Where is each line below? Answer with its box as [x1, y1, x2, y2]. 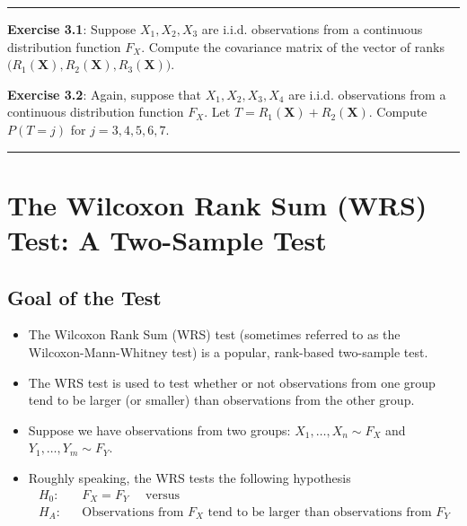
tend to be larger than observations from [207, 505, 432, 519]
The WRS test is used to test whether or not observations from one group [28, 373, 436, 391]
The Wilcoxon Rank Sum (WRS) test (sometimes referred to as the [28, 325, 401, 344]
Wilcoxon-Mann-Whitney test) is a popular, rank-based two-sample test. [28, 342, 428, 361]
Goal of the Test [7, 283, 162, 311]
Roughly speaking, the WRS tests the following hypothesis [28, 468, 351, 487]
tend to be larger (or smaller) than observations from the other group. [28, 390, 415, 409]
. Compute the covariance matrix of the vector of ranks [141, 37, 445, 56]
